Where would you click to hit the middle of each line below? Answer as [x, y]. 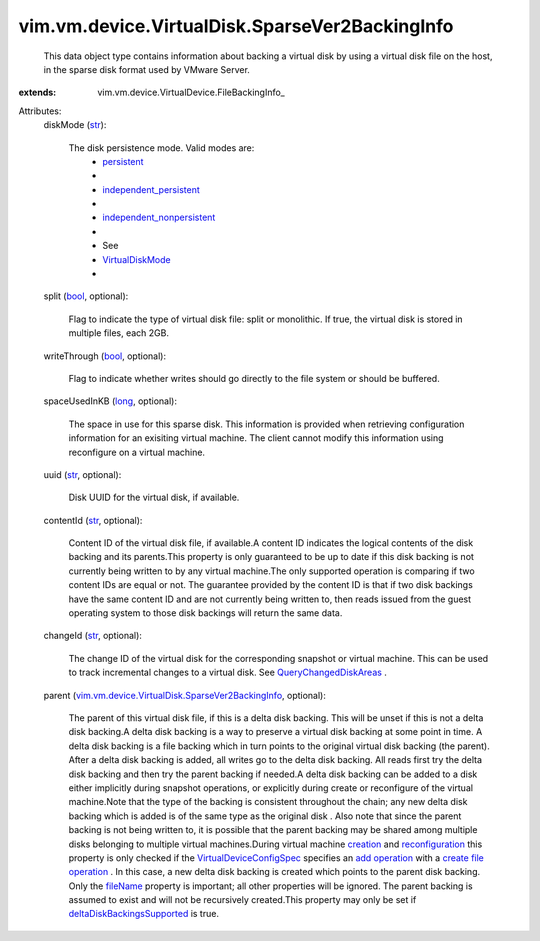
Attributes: [40, 111]
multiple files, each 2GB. [119, 333]
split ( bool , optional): [86, 296]
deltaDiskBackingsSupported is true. [144, 914]
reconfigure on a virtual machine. [136, 452]
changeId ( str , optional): [92, 636]
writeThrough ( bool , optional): [105, 356]
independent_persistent [151, 189]
